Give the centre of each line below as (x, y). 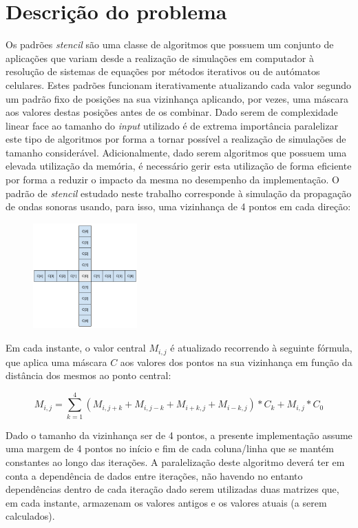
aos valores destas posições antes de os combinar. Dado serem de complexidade (172, 112)
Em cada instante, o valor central (76, 348)
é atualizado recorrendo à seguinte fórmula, (261, 348)
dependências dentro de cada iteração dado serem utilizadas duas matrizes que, (172, 489)
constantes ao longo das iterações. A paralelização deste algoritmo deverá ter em (175, 462)
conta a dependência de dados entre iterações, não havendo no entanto (154, 475)
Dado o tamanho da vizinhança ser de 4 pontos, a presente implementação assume (179, 435)
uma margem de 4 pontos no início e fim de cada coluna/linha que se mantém (170, 448)
